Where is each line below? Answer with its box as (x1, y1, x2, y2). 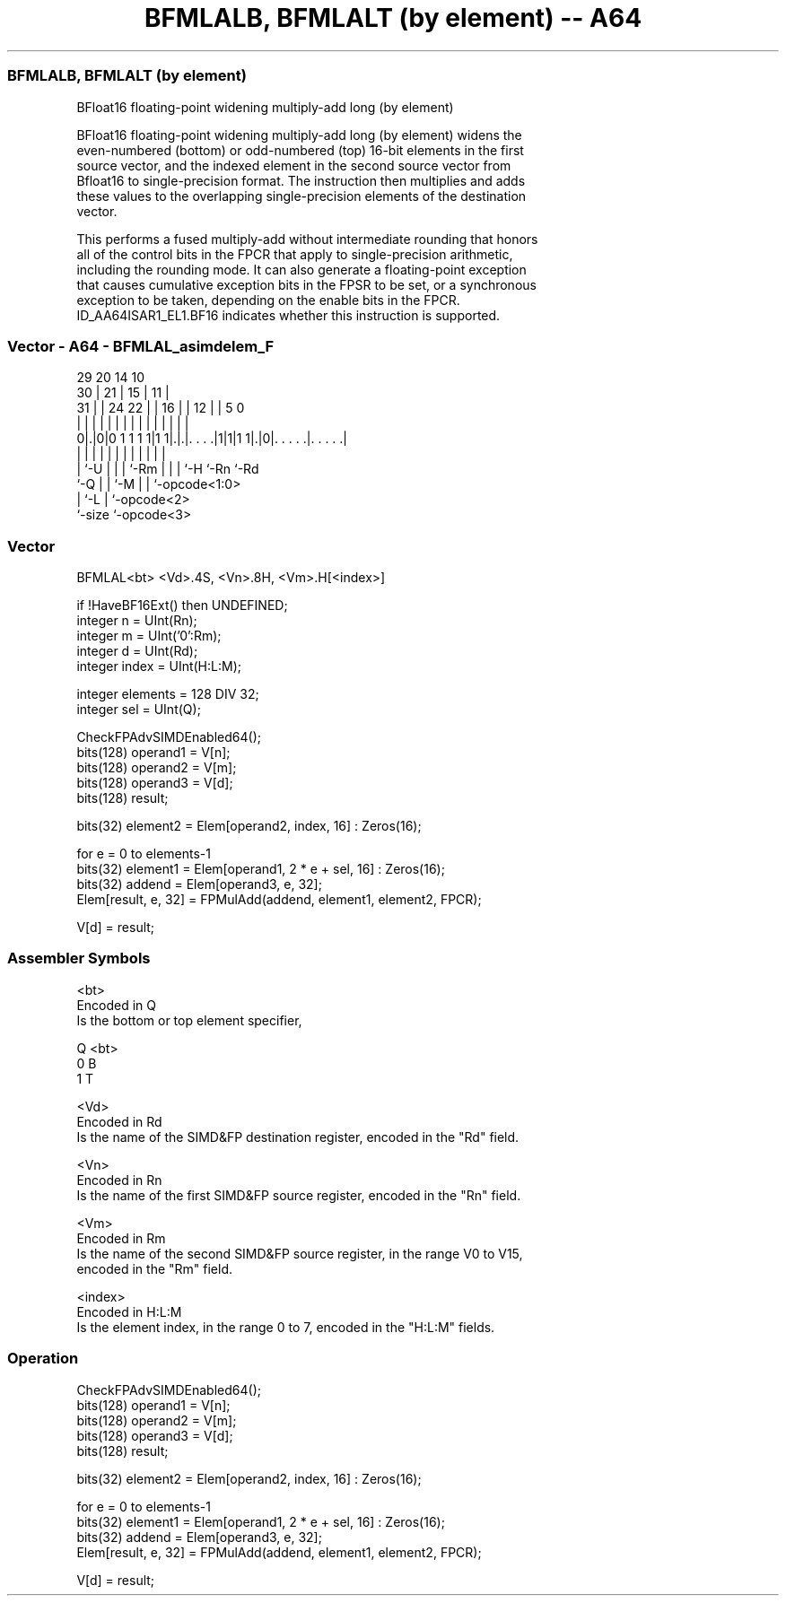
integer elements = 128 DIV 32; (76, 686, 259, 701)
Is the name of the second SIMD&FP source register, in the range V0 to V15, (76, 1245, 523, 1261)
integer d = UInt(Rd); (76, 643, 198, 658)
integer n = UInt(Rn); (76, 613, 197, 628)
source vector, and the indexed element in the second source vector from (76, 157, 511, 173)
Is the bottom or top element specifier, (76, 1012, 302, 1028)
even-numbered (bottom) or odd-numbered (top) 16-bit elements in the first (76, 142, 524, 158)
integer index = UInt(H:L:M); (76, 658, 241, 674)
